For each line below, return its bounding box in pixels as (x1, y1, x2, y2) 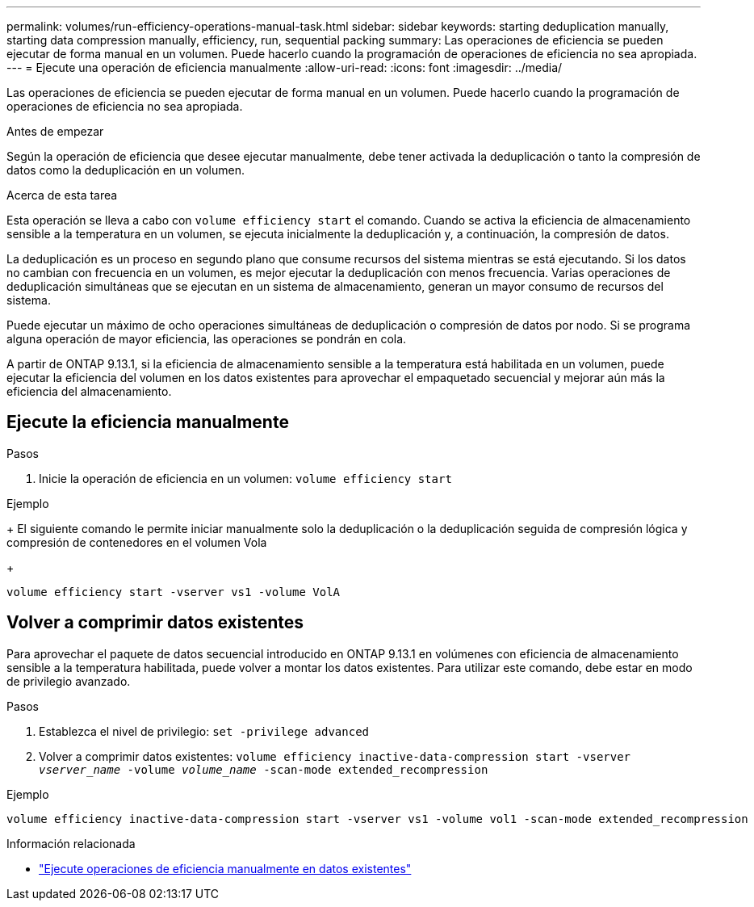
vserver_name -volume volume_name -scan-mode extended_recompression (39, 762, 488, 776)
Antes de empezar (6, 124, 104, 138)
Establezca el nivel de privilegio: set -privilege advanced (39, 724, 370, 738)
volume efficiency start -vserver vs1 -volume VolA (6, 585, 341, 598)
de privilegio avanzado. (6, 674, 131, 688)
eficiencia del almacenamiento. (6, 384, 172, 398)
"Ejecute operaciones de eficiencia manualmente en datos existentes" (39, 861, 412, 876)
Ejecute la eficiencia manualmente (6, 412, 289, 433)
